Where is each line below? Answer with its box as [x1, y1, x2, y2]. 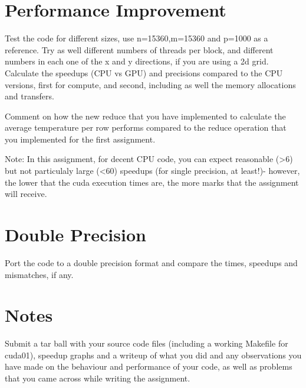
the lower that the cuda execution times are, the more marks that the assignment [5, 176, 299, 188]
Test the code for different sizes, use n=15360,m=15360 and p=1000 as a [5, 32, 268, 44]
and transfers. [5, 90, 54, 102]
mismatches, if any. [5, 268, 74, 280]
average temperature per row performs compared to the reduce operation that [5, 121, 287, 134]
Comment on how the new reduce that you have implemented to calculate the [5, 109, 286, 122]
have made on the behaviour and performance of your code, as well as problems [5, 360, 292, 373]
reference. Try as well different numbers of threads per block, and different [5, 43, 274, 56]
